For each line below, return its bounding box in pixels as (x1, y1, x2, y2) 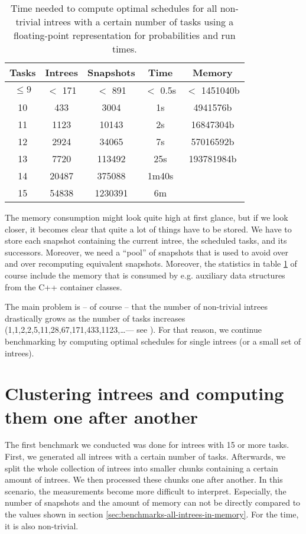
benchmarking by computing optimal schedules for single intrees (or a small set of (5, 335, 301, 347)
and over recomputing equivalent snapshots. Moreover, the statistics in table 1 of (5, 257, 297, 270)
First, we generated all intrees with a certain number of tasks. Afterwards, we (5, 450, 286, 463)
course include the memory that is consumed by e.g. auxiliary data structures (5, 268, 285, 281)
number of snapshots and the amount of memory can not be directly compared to (5, 496, 301, 509)
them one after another (5, 404, 198, 428)
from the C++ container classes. (5, 280, 122, 293)
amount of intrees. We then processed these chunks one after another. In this (5, 473, 283, 486)
